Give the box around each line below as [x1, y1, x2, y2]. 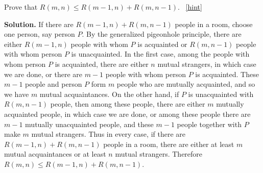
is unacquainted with [188, 88, 254, 99]
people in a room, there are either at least [103, 138, 234, 149]
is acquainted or [137, 38, 187, 49]
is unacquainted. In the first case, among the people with [71, 48, 250, 59]
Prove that [4, 2, 38, 12]
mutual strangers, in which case [157, 58, 256, 69]
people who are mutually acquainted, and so [116, 79, 255, 89]
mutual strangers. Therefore [115, 149, 203, 159]
